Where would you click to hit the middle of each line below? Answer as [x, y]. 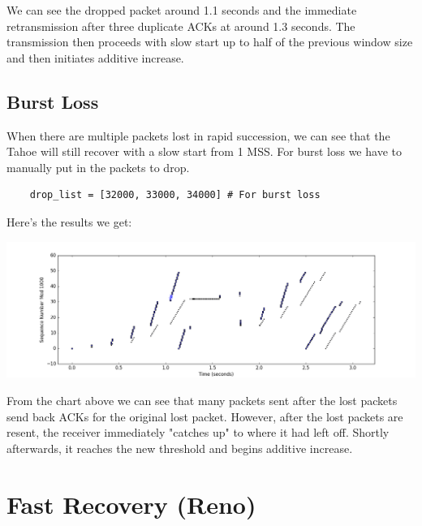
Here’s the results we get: [69, 221]
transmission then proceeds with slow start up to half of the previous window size [210, 42]
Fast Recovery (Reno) [131, 504]
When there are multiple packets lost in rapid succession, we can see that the [198, 135]
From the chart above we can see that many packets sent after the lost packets [202, 400]
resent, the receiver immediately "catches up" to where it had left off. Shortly [198, 432]
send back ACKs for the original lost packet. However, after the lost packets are [205, 416]
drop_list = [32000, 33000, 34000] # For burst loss [175, 195]
